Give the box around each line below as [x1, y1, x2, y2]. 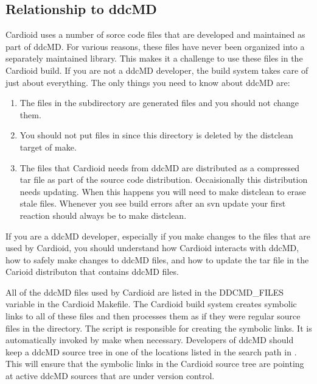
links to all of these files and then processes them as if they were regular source [5, 310, 301, 322]
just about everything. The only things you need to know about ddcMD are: [5, 76, 290, 88]
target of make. [19, 140, 77, 153]
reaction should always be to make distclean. [19, 208, 187, 221]
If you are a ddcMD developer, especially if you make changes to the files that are [5, 229, 311, 242]
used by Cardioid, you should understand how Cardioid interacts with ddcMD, [5, 241, 299, 254]
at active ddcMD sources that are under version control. [5, 369, 215, 382]
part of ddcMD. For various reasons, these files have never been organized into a [5, 40, 305, 52]
